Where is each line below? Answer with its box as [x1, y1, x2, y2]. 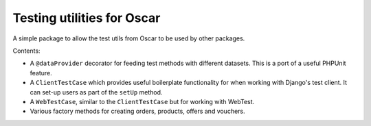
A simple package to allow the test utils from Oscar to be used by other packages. [12, 34, 245, 42]
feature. [30, 68, 53, 77]
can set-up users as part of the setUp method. [30, 88, 163, 96]
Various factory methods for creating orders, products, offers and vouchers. [30, 107, 245, 116]
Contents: [12, 47, 41, 55]
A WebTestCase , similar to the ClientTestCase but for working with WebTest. [30, 97, 255, 105]
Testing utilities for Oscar [12, 10, 161, 25]
